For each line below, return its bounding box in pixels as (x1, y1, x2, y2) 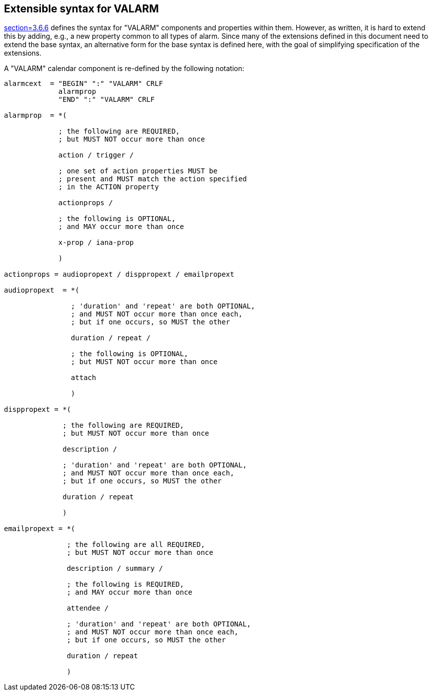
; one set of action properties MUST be (58, 167, 217, 175)
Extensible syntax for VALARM (4, 2, 159, 15)
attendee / (67, 604, 109, 613)
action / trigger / (58, 151, 134, 159)
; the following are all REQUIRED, (67, 541, 205, 549)
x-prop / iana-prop (58, 238, 134, 247)
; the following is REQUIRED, (67, 580, 184, 589)
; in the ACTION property (58, 183, 159, 191)
